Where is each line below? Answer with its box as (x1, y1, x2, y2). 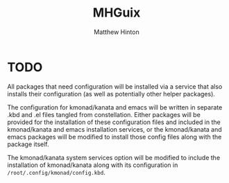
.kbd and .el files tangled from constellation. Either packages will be (7, 110, 201, 119)
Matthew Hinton (93, 28, 140, 36)
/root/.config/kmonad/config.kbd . (7, 168, 105, 176)
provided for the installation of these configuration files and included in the (7, 118, 221, 126)
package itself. (7, 140, 49, 148)
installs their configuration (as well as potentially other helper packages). (7, 89, 215, 98)
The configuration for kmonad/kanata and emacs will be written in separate (7, 103, 223, 112)
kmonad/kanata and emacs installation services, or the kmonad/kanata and (7, 125, 222, 133)
